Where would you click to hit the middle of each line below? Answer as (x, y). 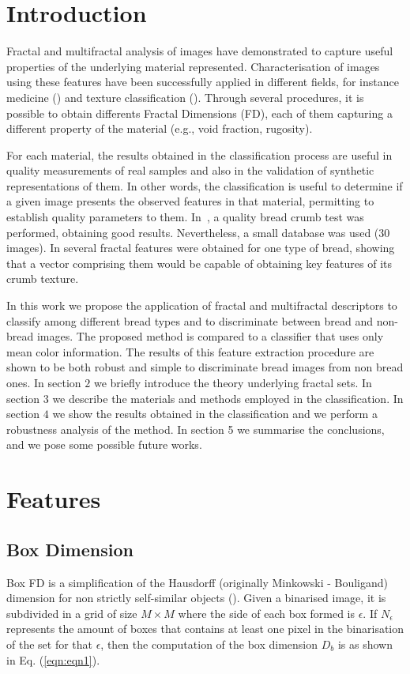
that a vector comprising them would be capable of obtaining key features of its (199, 263)
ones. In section (44, 382)
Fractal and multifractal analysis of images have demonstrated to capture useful (200, 51)
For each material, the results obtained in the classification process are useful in (199, 154)
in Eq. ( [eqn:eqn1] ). (53, 659)
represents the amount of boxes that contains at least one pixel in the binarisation (205, 629)
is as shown (365, 644)
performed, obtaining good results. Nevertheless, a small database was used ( (193, 232)
